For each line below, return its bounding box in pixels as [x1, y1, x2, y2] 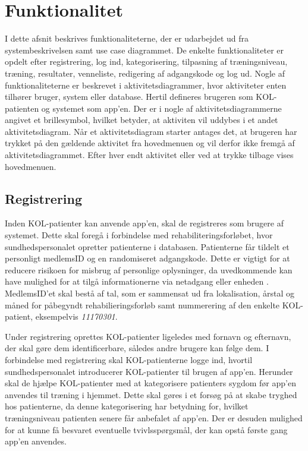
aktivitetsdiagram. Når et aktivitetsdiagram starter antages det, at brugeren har [5, 125, 297, 137]
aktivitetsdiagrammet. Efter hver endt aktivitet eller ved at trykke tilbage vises [5, 149, 294, 161]
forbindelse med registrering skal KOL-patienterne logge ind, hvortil [5, 353, 253, 365]
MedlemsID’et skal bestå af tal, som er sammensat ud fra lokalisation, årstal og [5, 287, 295, 299]
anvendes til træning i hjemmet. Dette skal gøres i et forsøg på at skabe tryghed [5, 388, 297, 400]
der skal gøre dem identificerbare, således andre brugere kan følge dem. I [5, 342, 269, 354]
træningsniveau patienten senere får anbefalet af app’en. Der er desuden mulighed [5, 411, 303, 424]
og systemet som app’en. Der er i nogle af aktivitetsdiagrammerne [41, 102, 282, 114]
